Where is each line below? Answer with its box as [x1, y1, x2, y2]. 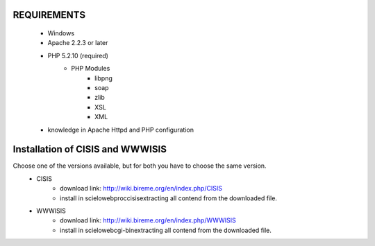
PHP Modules [71, 64, 110, 73]
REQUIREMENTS [12, 9, 86, 21]
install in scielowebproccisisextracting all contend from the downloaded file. [60, 194, 278, 202]
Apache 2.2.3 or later [47, 39, 108, 47]
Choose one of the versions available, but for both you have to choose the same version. [12, 161, 267, 170]
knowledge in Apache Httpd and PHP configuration [47, 125, 194, 134]
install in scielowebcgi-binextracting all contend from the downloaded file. [60, 226, 272, 234]
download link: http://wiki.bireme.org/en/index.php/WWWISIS [60, 216, 236, 225]
